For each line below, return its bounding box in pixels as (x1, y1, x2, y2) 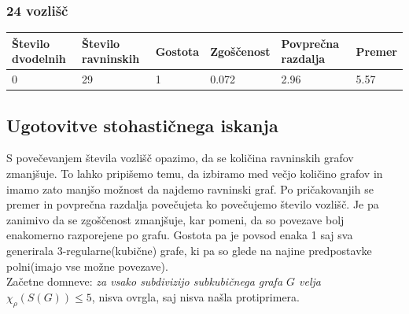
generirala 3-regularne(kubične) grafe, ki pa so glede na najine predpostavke (6, 242, 372, 259)
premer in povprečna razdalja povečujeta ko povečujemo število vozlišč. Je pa (6, 196, 379, 212)
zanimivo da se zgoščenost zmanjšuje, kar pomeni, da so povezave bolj (6, 211, 345, 227)
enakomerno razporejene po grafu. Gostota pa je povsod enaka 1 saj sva (6, 227, 353, 243)
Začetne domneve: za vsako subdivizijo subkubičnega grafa (6, 273, 283, 290)
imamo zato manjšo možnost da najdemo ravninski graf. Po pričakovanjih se (6, 180, 374, 197)
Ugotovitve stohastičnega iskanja (6, 113, 278, 137)
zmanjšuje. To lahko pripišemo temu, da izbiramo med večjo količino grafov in (6, 165, 383, 182)
